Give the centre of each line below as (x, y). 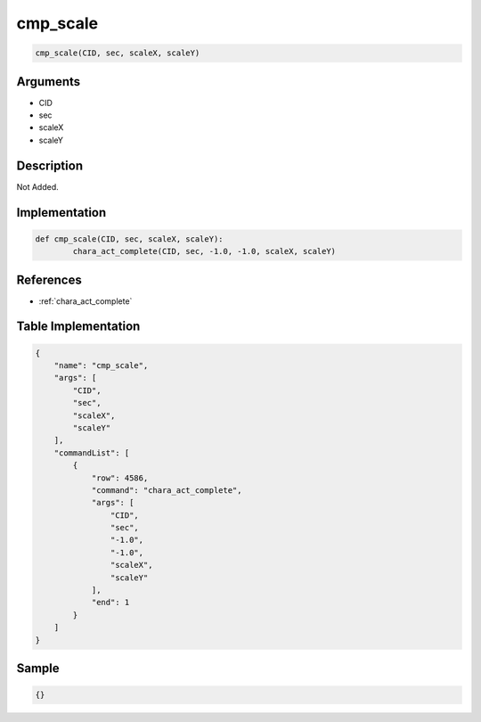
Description (50, 165)
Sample (38, 668)
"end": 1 (110, 603)
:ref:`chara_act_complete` (86, 301)
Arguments (49, 82)
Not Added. (38, 186)
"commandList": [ (92, 453)
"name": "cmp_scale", (101, 365)
